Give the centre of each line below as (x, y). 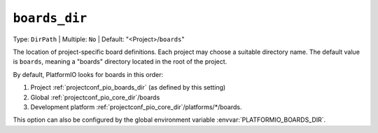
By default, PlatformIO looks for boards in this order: (88, 74)
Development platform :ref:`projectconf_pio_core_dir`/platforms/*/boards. (136, 107)
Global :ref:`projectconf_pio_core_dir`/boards (95, 97)
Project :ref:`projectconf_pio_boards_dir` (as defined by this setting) (128, 87)
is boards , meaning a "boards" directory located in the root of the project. (120, 62)
